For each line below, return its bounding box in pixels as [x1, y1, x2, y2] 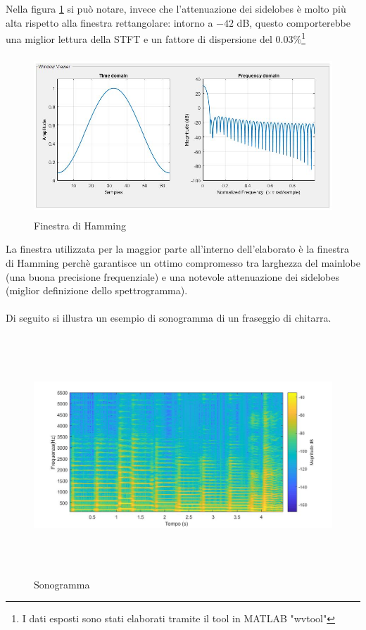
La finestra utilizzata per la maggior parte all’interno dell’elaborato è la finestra [6, 241, 349, 256]
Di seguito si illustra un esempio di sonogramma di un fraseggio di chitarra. [6, 310, 332, 325]
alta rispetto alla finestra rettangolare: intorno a [6, 15, 213, 30]
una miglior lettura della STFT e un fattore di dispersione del [6, 31, 272, 46]
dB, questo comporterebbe [236, 15, 351, 30]
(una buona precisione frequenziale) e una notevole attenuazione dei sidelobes [6, 269, 339, 284]
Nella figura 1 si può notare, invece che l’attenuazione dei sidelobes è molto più [6, 1, 346, 15]
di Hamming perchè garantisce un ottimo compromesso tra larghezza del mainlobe [6, 255, 360, 270]
